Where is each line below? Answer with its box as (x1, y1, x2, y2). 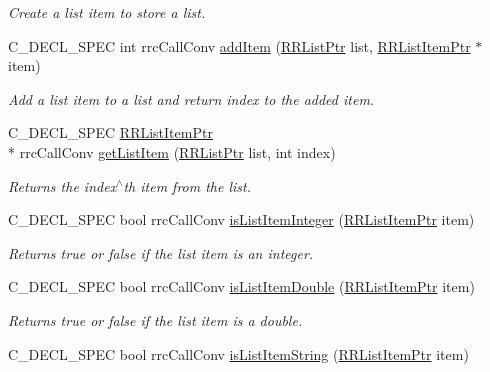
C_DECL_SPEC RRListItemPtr (8, 122, 213, 143)
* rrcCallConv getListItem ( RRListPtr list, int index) (8, 141, 336, 162)
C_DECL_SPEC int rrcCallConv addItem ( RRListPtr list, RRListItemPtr (8, 35, 471, 56)
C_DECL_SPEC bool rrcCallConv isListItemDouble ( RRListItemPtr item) (8, 276, 475, 297)
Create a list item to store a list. (8, 2, 206, 22)
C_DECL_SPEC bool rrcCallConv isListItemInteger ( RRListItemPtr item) (8, 209, 475, 230)
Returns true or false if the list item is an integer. (8, 242, 314, 263)
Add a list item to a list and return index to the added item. (8, 88, 375, 109)
